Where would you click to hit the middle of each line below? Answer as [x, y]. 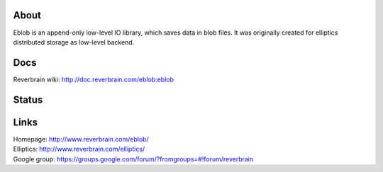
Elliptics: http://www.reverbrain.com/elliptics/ [79, 149]
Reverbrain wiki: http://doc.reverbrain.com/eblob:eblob [93, 79]
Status [28, 99]
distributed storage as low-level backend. [74, 42]
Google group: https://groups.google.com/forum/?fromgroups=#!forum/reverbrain [133, 159]
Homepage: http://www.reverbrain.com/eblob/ [81, 139]
